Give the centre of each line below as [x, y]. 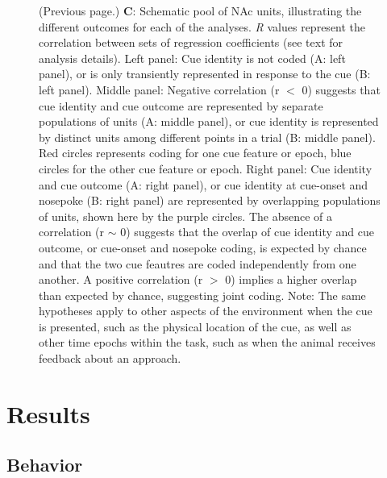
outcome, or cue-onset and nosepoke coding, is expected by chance [203, 247]
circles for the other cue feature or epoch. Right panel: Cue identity [206, 168]
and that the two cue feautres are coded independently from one [198, 263]
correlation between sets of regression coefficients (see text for [191, 42]
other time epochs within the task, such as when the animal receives [207, 342]
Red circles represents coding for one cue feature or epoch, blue [195, 153]
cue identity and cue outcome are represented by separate [181, 105]
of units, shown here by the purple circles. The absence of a [186, 216]
